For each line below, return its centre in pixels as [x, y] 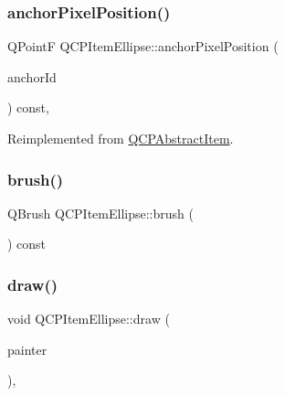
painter [27, 349]
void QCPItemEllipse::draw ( [89, 319]
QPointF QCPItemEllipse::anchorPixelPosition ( [143, 46]
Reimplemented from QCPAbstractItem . [121, 138]
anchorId [32, 76]
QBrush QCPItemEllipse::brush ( [100, 213]
